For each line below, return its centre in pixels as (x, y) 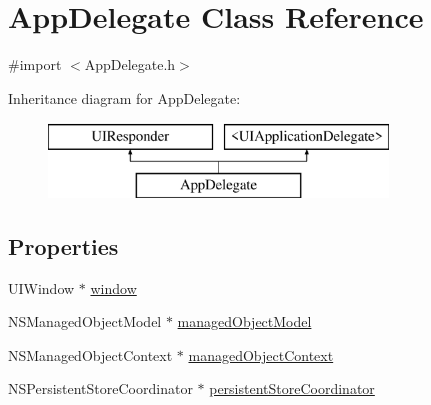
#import (35, 64)
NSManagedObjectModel (85, 321)
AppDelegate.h (130, 64)
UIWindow (41, 287)
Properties (63, 245)
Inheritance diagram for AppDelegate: (124, 97)
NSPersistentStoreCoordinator (100, 388)
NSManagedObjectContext (90, 354)
